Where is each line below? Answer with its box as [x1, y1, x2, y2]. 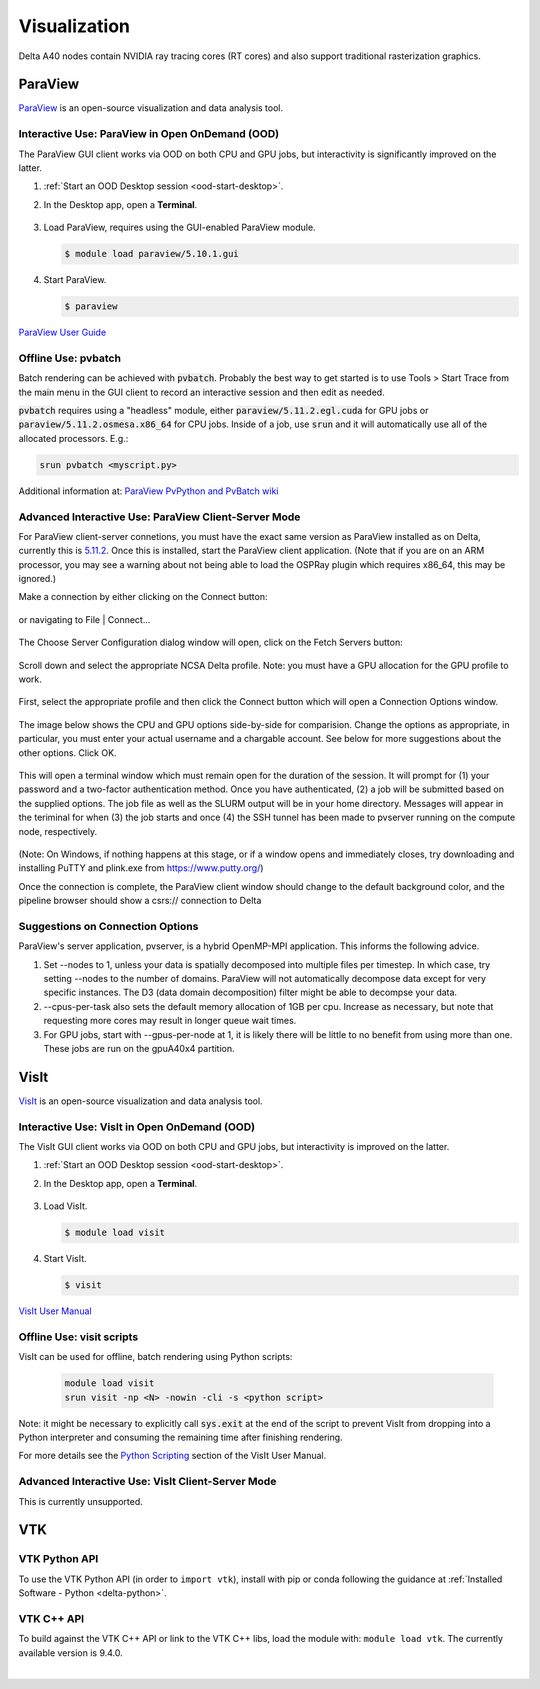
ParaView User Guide [18, 326, 107, 339]
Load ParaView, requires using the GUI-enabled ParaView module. [43, 221, 316, 234]
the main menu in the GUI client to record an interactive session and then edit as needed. [18, 386, 385, 398]
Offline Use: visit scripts [18, 1330, 139, 1344]
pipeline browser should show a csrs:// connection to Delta [18, 895, 262, 907]
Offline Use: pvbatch [18, 351, 122, 365]
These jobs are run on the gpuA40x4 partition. [43, 1042, 235, 1054]
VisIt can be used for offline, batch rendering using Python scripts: [18, 1351, 293, 1363]
